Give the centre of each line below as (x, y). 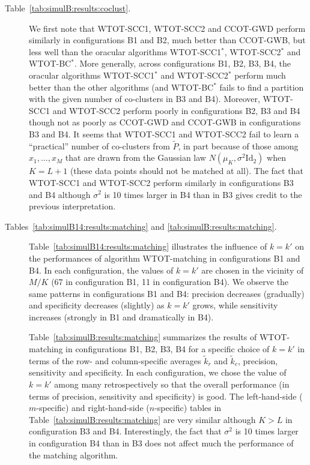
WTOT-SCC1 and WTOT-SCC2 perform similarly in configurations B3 (161, 182)
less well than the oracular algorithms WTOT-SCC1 (125, 51)
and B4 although (60, 194)
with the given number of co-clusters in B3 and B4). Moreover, (144, 99)
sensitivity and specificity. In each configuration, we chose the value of (158, 372)
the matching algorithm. (74, 454)
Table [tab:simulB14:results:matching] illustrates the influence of (148, 246)
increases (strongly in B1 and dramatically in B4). (121, 316)
